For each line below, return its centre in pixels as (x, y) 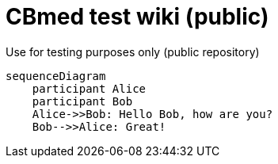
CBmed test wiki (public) (137, 17)
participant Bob (82, 101)
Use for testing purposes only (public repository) (133, 51)
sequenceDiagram (56, 76)
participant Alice (89, 88)
